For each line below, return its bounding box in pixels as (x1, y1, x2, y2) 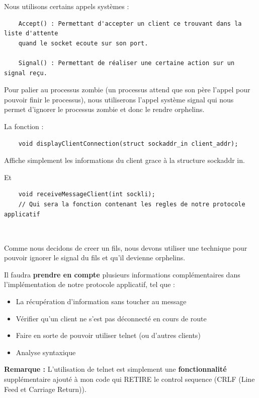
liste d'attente (4, 30, 58, 37)
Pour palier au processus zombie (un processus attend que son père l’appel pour (4, 84, 250, 95)
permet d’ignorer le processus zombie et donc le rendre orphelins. (4, 104, 205, 115)
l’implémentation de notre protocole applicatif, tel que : (4, 279, 175, 290)
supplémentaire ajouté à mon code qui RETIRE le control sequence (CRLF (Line (4, 374, 255, 384)
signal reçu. (4, 69, 47, 77)
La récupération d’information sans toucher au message (16, 296, 187, 307)
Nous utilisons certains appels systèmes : (4, 1, 129, 11)
